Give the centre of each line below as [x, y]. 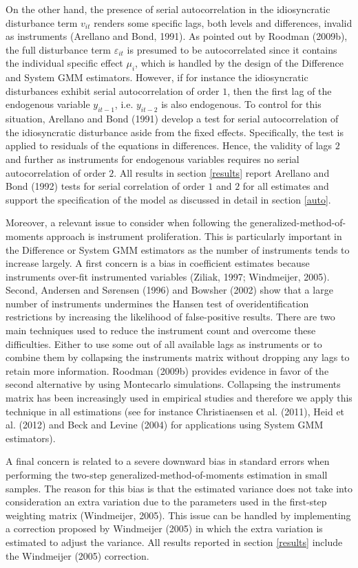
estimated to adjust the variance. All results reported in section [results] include [174, 542]
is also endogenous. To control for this [241, 104]
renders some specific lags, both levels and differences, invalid [223, 22]
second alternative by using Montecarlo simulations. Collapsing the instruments [173, 384]
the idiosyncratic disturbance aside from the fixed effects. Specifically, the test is [175, 132]
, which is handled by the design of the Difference [240, 63]
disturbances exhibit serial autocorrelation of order [113, 90]
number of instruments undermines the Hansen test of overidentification [157, 303]
